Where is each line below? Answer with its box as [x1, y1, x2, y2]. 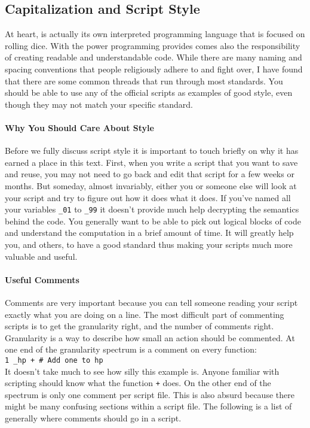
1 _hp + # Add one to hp [5, 356, 103, 365]
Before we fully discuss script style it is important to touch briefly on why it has [5, 144, 299, 157]
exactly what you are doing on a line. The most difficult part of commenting [5, 308, 284, 320]
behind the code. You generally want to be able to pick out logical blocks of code [5, 214, 301, 227]
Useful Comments [5, 273, 79, 286]
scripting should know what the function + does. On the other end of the [5, 377, 271, 389]
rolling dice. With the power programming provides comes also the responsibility [5, 39, 300, 51]
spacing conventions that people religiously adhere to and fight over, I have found [5, 62, 303, 75]
